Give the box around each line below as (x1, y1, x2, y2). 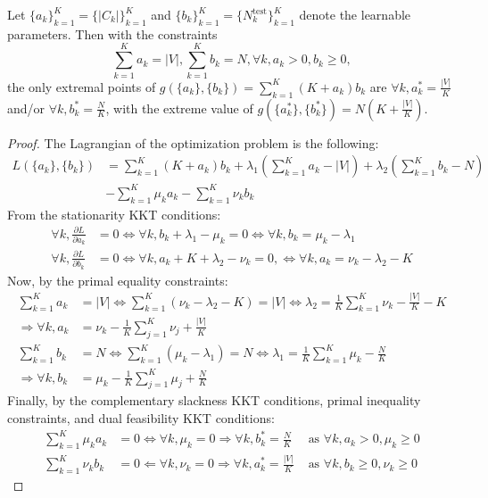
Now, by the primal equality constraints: (7, 270, 228, 289)
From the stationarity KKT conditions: (7, 204, 221, 223)
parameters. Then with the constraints (7, 24, 218, 43)
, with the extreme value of (105, 98, 253, 117)
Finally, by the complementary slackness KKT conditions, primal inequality (7, 391, 421, 410)
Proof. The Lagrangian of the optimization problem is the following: (7, 133, 379, 152)
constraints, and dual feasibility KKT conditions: (7, 409, 275, 427)
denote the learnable (299, 5, 411, 23)
